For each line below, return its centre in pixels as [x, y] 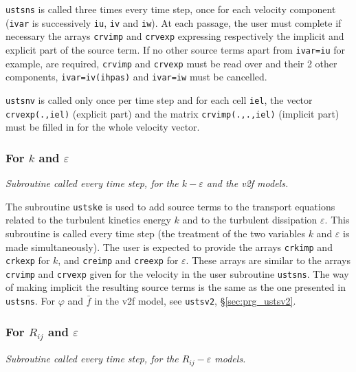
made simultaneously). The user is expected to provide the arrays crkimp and [169, 247]
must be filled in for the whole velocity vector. [103, 127]
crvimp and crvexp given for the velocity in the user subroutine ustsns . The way [177, 273]
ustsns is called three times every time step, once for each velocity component [171, 9]
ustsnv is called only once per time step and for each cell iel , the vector [159, 99]
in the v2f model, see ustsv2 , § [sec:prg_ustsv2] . [195, 301]
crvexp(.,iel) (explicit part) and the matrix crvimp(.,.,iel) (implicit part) [173, 113]
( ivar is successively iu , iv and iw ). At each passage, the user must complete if [174, 22]
